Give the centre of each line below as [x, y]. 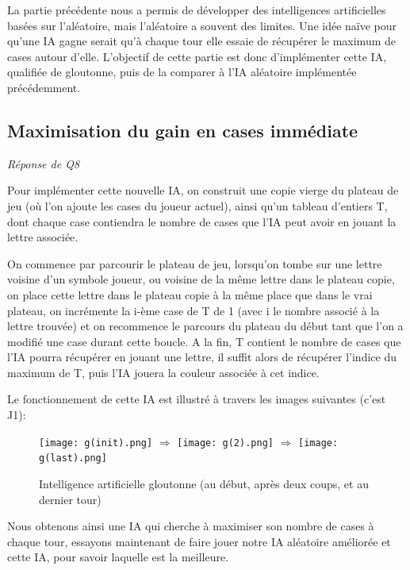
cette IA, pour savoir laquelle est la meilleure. [118, 557]
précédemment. [44, 87]
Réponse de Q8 [44, 163]
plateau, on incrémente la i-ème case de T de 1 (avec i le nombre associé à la [194, 310]
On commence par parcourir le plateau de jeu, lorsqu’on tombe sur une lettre [195, 263]
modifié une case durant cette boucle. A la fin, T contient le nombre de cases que [204, 341]
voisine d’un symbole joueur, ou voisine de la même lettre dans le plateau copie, [201, 279]
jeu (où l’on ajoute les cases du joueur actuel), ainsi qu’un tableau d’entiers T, [197, 205]
